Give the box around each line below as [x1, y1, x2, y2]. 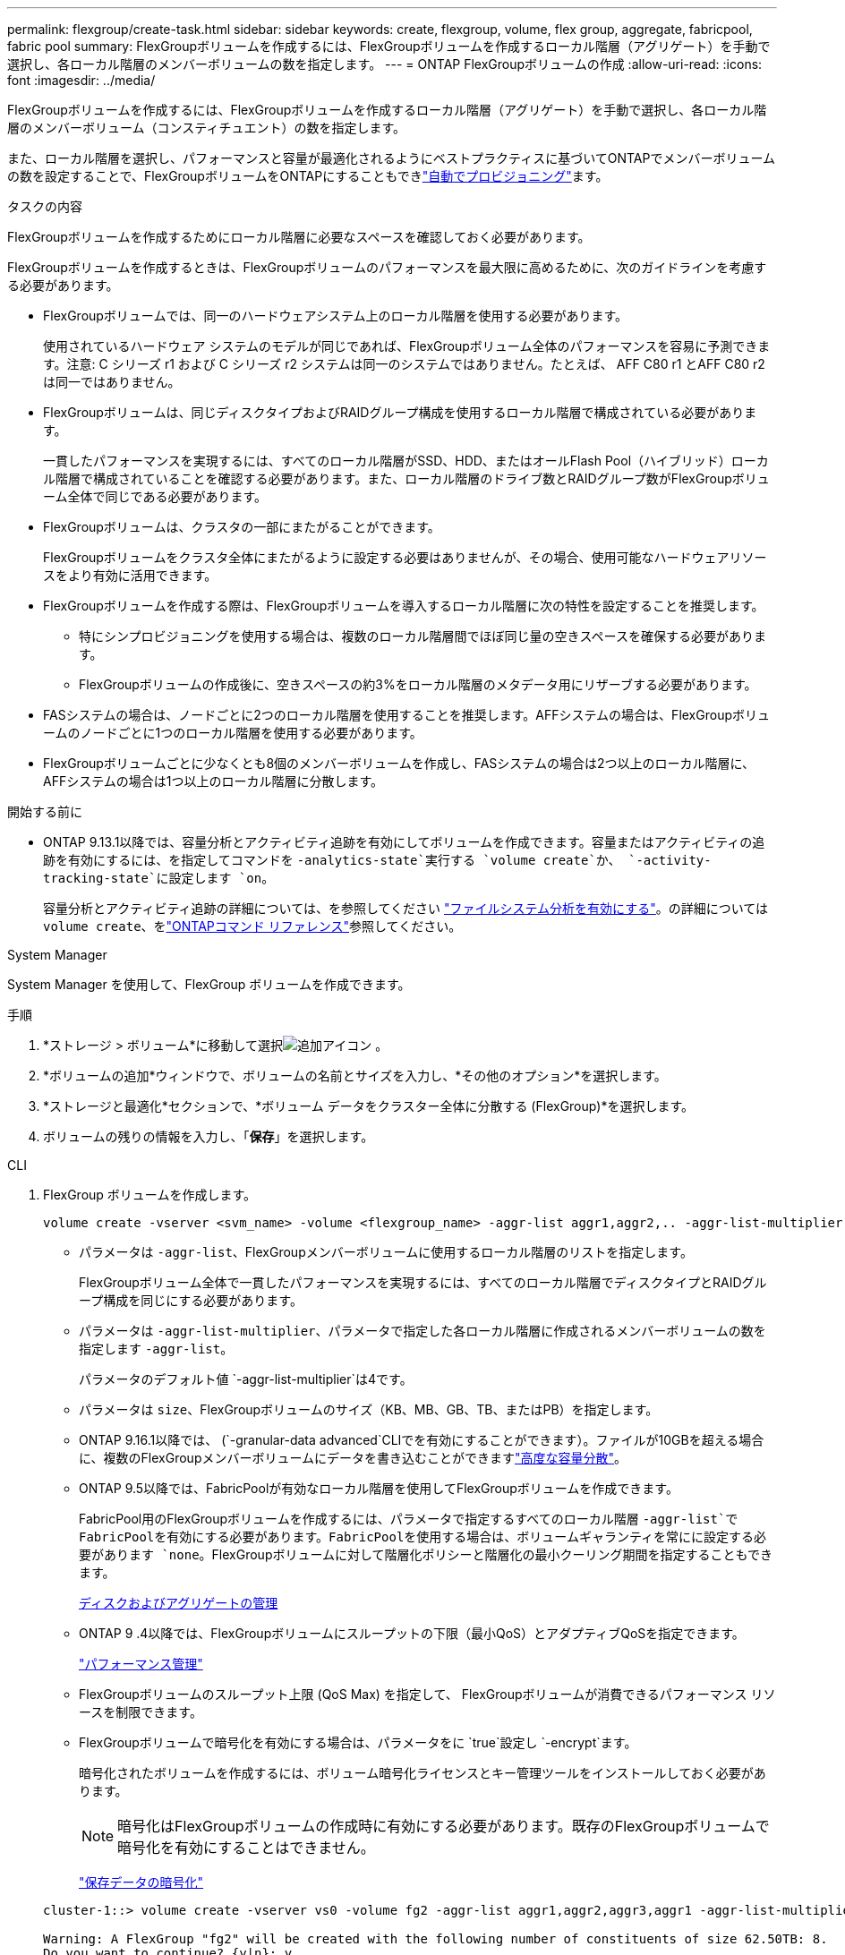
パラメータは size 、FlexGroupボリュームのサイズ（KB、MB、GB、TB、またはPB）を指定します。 [79, 1402, 659, 1417]
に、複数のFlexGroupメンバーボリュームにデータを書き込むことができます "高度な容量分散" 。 [79, 1450, 627, 1465]
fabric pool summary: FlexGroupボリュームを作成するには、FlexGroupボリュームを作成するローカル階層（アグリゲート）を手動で [7, 38, 771, 54]
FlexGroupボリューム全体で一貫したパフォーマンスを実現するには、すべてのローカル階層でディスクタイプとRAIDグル [79, 1275, 767, 1290]
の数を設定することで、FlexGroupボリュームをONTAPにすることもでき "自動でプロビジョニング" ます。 [7, 168, 609, 184]
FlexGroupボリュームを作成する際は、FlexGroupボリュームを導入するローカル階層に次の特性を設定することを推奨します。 [43, 598, 764, 613]
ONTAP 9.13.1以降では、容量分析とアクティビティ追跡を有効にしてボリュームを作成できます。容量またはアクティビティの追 [43, 834, 765, 849]
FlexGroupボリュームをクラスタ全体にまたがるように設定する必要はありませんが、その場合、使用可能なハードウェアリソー [43, 550, 767, 565]
